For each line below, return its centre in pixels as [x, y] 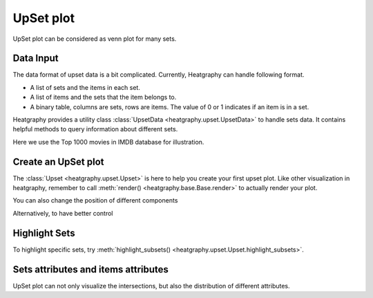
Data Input [36, 58]
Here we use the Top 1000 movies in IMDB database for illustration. [108, 142]
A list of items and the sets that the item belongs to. [103, 97]
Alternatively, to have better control [63, 213]
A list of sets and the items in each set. [85, 87]
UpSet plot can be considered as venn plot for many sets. [95, 39]
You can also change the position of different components [95, 201]
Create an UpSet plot [58, 161]
